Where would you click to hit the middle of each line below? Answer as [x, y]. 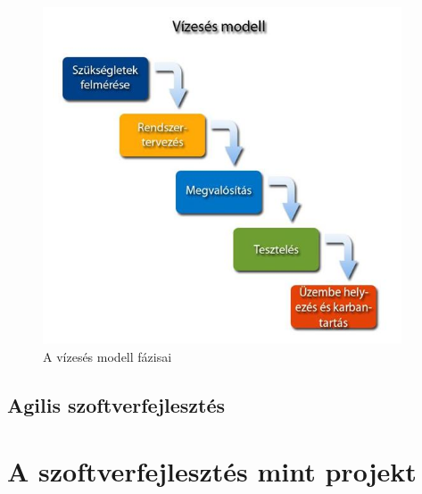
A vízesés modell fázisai [108, 356]
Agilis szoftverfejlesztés [116, 404]
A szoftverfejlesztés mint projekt [212, 470]
